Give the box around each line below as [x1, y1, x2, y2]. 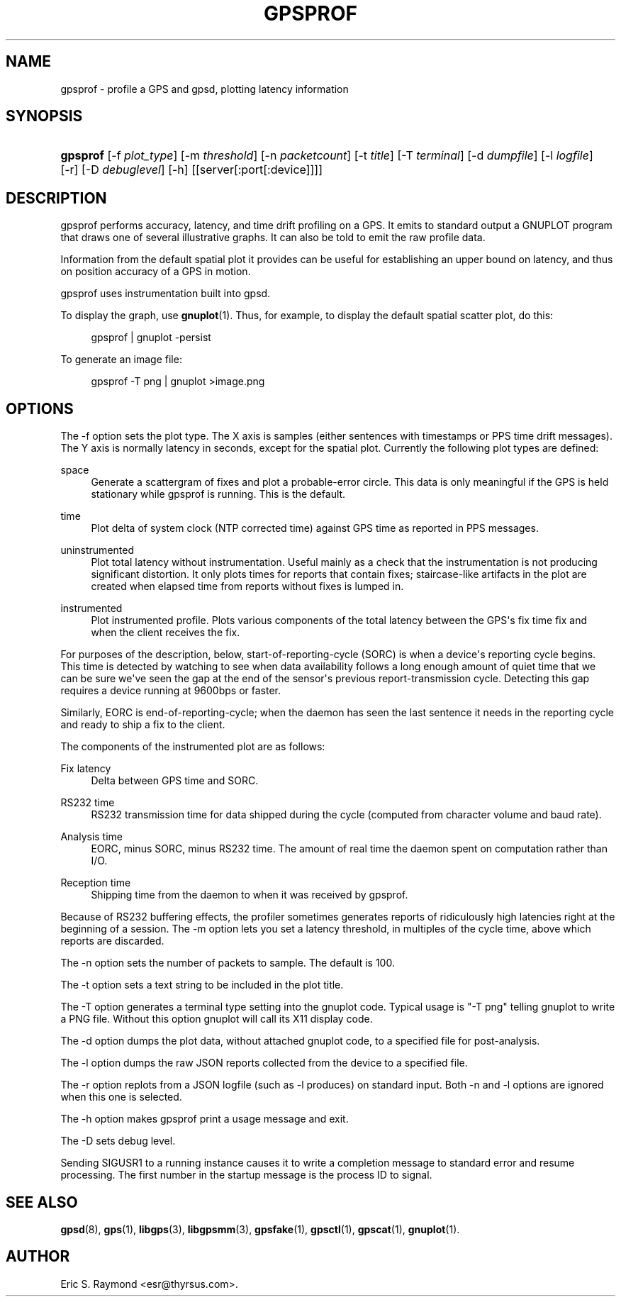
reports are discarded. [60, 935, 164, 947]
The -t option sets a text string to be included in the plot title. [60, 979, 344, 991]
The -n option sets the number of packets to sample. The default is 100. [60, 957, 395, 969]
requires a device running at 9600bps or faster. [60, 684, 281, 697]
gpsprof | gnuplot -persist [91, 331, 211, 344]
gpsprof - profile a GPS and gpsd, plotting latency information [60, 82, 349, 95]
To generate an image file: [60, 353, 182, 366]
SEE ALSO [6, 1193, 78, 1211]
